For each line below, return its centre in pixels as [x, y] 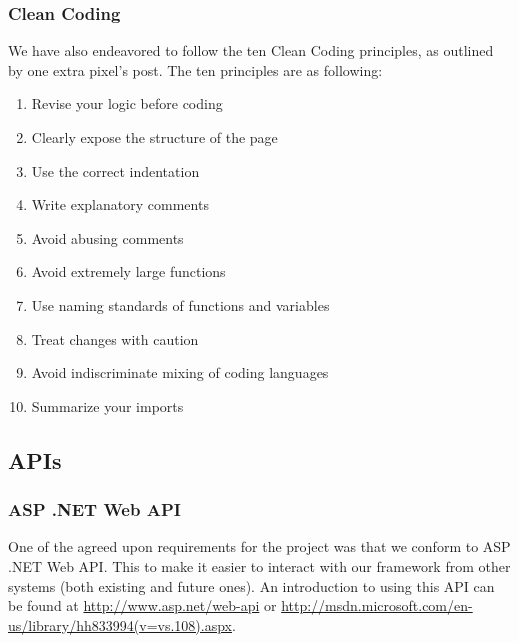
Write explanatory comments [120, 204]
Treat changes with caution [115, 338]
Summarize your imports [107, 405]
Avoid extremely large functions [128, 271]
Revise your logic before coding [127, 103]
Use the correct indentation [115, 170]
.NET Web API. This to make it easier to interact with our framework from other [259, 565]
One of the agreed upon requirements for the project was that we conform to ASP [259, 546]
